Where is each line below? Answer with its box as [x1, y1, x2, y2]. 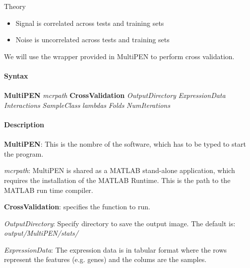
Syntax [4, 70, 28, 81]
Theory [4, 1, 26, 11]
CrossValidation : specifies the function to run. [4, 201, 150, 212]
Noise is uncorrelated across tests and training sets [15, 34, 170, 45]
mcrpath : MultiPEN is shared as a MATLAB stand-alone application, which [4, 165, 235, 176]
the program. [4, 148, 44, 159]
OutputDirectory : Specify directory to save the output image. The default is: [4, 218, 236, 228]
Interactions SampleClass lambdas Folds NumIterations [4, 99, 170, 110]
